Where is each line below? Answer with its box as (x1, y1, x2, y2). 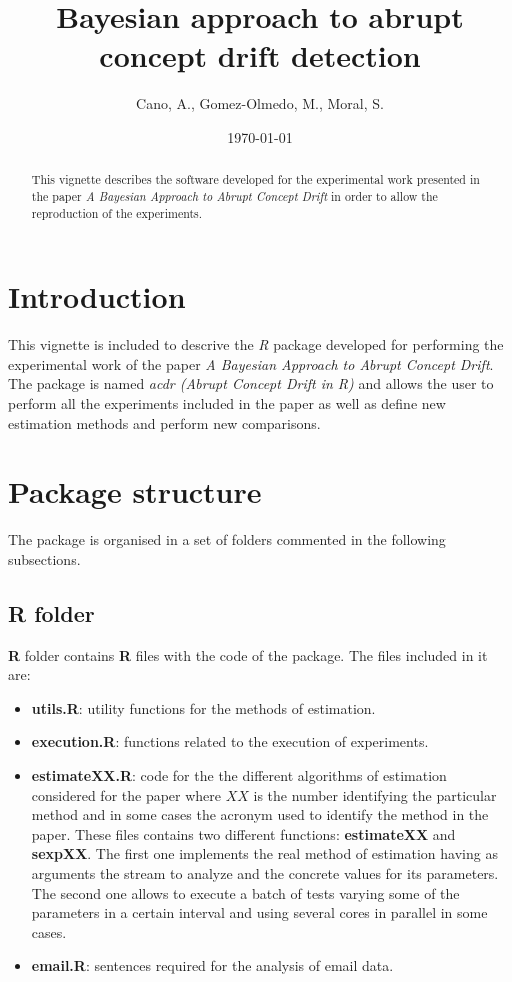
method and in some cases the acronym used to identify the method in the (31, 804, 489, 825)
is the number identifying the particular (253, 784, 497, 805)
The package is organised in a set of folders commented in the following (8, 529, 446, 550)
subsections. (8, 548, 81, 569)
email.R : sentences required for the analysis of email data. (31, 955, 394, 976)
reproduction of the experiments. (31, 204, 203, 221)
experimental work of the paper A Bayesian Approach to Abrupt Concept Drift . (8, 353, 494, 374)
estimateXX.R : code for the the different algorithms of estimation (31, 765, 447, 786)
